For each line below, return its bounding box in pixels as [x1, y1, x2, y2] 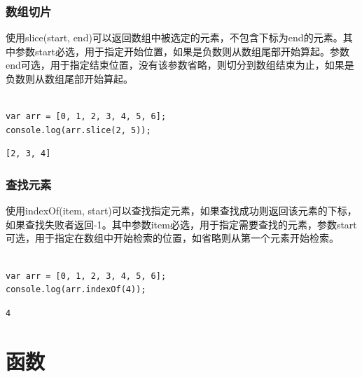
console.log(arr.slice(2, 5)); [6, 125, 151, 135]
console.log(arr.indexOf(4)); [6, 285, 146, 295]
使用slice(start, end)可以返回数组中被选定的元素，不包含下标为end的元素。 [6, 30, 343, 45]
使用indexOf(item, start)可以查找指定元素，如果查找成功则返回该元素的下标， [6, 203, 357, 218]
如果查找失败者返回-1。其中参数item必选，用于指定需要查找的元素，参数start [6, 217, 357, 231]
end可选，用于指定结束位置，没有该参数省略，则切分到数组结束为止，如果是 [6, 57, 354, 72]
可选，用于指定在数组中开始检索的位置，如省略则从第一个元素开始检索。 [6, 231, 339, 245]
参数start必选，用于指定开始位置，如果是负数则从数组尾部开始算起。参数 [15, 43, 349, 58]
